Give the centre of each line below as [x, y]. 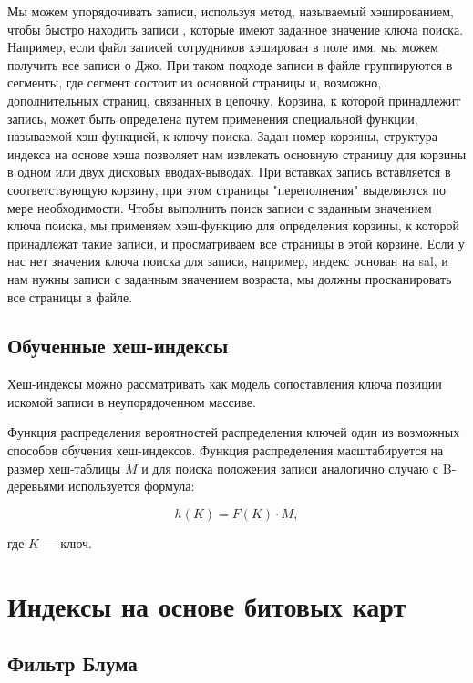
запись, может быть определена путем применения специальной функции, [213, 118]
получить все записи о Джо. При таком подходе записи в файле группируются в [230, 64]
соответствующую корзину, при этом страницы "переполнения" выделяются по [227, 189]
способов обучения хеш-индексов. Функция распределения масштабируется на [226, 450]
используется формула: [131, 486]
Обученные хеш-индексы [118, 346]
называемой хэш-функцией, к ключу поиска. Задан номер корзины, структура [222, 136]
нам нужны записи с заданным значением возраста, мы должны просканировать [230, 278]
